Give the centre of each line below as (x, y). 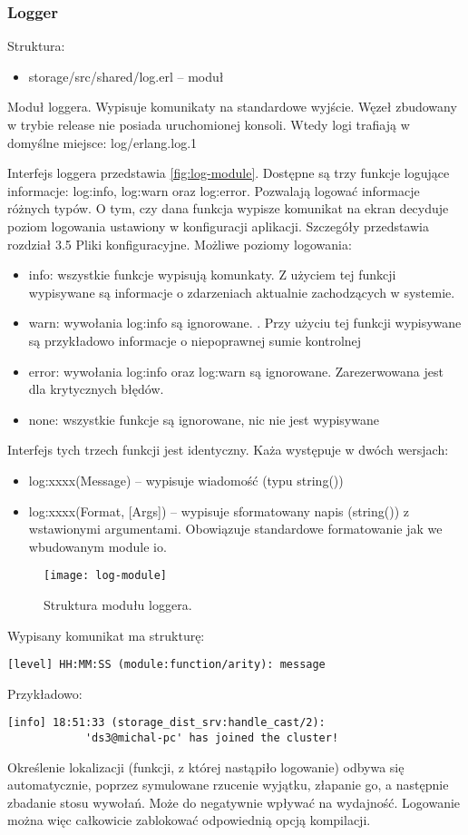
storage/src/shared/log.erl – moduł (126, 76)
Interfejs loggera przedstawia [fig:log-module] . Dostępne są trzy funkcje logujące (229, 173)
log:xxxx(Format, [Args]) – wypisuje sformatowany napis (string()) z (219, 511)
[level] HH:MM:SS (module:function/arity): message (166, 665)
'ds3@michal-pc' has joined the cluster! (212, 738)
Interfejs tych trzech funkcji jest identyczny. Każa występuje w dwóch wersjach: (228, 450)
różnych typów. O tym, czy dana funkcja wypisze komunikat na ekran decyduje (228, 208)
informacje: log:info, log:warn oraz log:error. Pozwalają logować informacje (214, 190)
